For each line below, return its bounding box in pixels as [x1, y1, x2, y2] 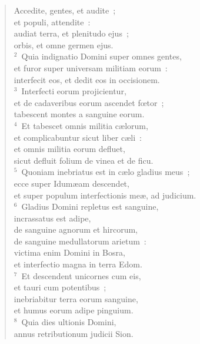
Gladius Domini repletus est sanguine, [21, 200, 159, 213]
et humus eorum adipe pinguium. [14, 304, 134, 316]
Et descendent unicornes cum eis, [21, 269, 141, 282]
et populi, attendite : [14, 15, 91, 28]
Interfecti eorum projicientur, [21, 85, 126, 97]
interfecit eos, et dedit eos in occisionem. [14, 73, 160, 85]
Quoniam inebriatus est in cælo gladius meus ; [21, 166, 190, 178]
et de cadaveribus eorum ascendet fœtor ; [14, 96, 164, 108]
